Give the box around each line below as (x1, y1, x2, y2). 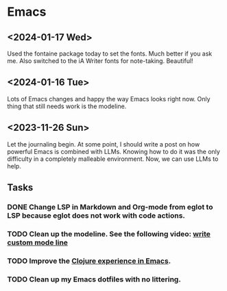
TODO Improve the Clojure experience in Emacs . (7, 256, 171, 266)
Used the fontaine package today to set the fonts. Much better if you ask (7, 49, 213, 58)
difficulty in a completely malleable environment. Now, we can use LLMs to (7, 155, 219, 163)
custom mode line (7, 238, 69, 247)
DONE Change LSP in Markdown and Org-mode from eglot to (7, 202, 213, 212)
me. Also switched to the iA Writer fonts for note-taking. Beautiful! (7, 57, 193, 65)
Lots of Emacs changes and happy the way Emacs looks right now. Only (7, 94, 211, 103)
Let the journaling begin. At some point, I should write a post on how (7, 140, 200, 148)
